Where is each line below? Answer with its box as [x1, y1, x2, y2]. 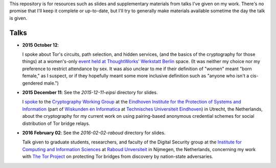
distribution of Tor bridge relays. [22, 120, 90, 127]
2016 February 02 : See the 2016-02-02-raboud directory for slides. [22, 130, 166, 136]
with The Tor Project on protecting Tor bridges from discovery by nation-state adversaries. [22, 154, 213, 160]
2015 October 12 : [22, 41, 59, 48]
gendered [22, 80, 43, 86]
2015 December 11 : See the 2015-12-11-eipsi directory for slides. [22, 90, 158, 96]
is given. [9, 15, 28, 21]
